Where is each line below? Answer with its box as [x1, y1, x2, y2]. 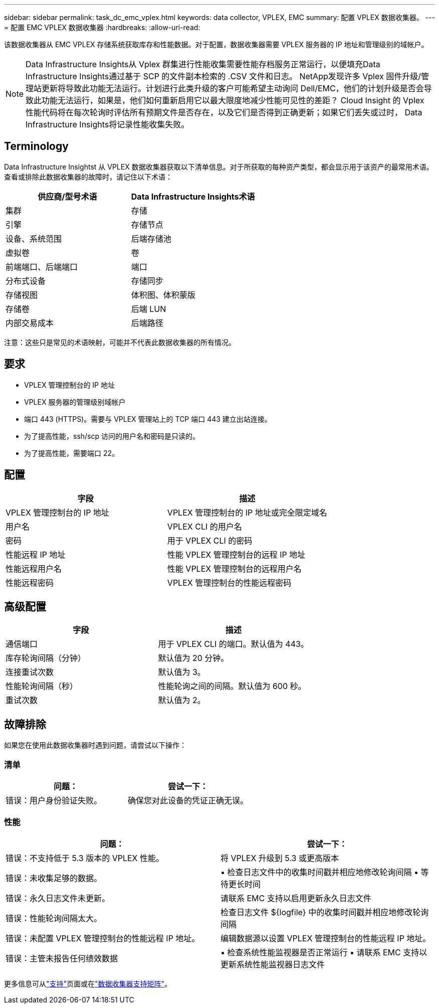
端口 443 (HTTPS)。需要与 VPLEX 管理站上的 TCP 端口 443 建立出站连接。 [24, 414, 272, 423]
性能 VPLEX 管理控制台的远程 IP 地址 [167, 549, 306, 560]
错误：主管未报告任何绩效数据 [6, 953, 118, 963]
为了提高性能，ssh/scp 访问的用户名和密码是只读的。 [24, 431, 199, 440]
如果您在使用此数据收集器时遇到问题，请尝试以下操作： [4, 741, 186, 750]
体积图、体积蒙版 [131, 289, 195, 300]
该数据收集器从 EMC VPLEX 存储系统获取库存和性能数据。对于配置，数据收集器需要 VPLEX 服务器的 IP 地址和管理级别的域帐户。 [4, 40, 428, 49]
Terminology [4, 140, 69, 153]
